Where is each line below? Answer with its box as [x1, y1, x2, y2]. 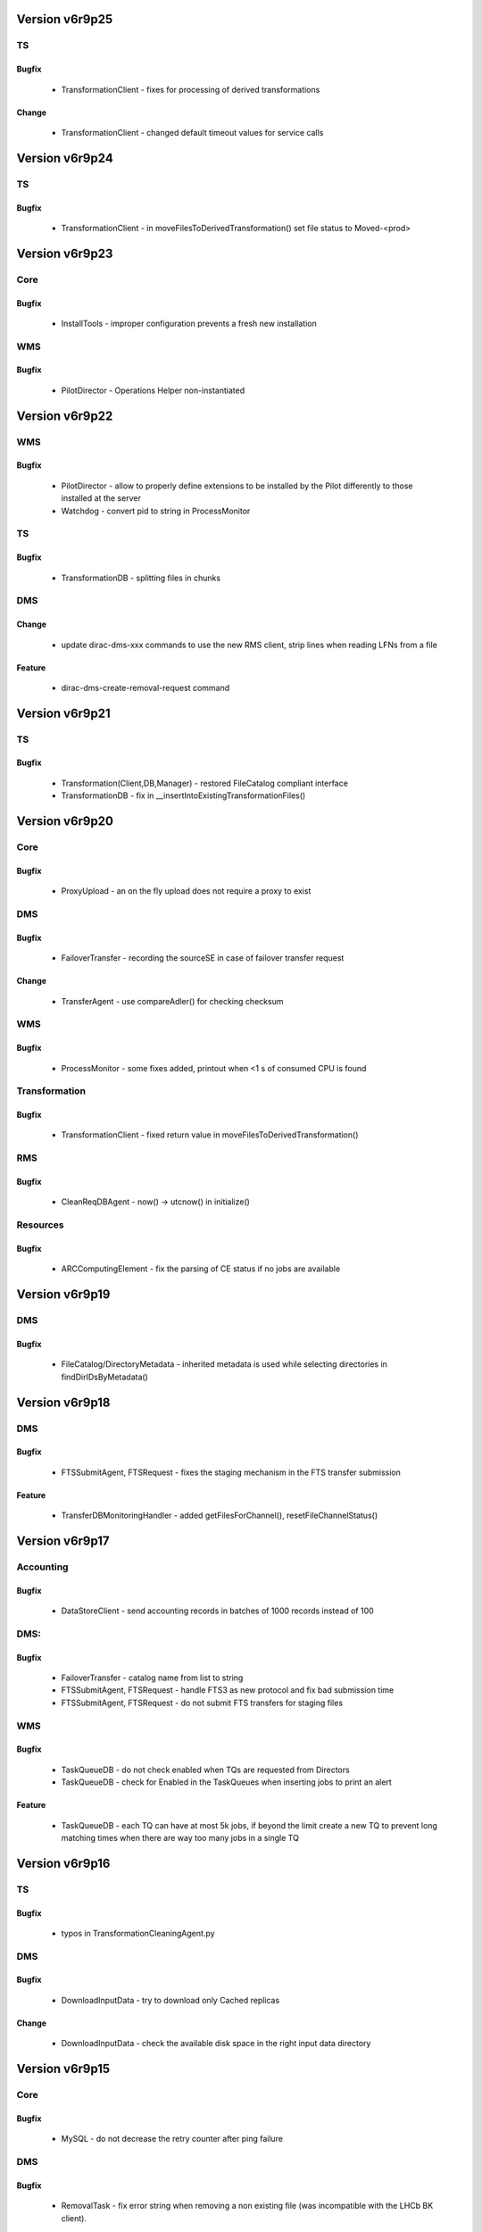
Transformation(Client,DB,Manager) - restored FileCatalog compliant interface [61, 778, 348, 788]
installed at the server [61, 493, 142, 504]
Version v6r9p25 [16, 12, 113, 27]
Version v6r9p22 [16, 408, 113, 423]
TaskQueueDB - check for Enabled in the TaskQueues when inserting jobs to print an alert [61, 1777, 392, 1787]
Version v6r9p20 [16, 813, 113, 829]
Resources [16, 1219, 64, 1231]
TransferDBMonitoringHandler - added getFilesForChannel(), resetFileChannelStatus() [61, 1510, 378, 1521]
